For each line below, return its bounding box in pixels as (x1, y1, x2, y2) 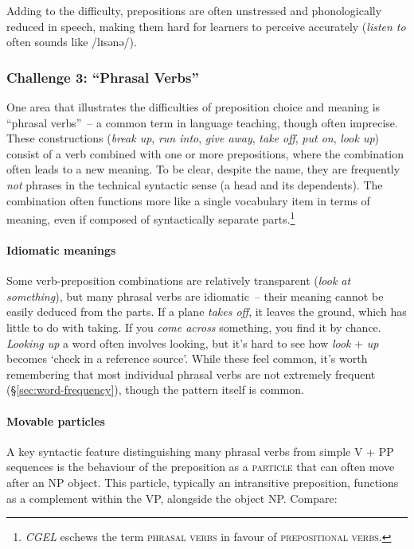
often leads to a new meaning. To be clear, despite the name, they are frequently (6, 161, 400, 177)
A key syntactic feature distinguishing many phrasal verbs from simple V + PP (6, 442, 394, 459)
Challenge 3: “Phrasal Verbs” (6, 67, 199, 87)
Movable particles (6, 412, 105, 429)
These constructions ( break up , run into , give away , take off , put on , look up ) (6, 130, 380, 146)
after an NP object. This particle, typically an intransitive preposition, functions (6, 473, 399, 490)
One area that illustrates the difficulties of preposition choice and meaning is (6, 99, 381, 115)
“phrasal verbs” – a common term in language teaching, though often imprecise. (6, 114, 398, 130)
